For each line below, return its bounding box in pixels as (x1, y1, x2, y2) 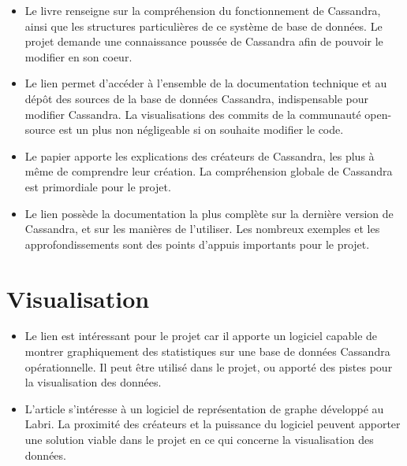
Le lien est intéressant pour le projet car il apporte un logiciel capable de (24, 327, 378, 344)
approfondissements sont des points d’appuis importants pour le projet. (24, 235, 370, 252)
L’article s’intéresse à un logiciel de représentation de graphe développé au (24, 400, 384, 416)
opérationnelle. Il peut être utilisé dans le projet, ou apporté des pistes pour (24, 358, 393, 375)
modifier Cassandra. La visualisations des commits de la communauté (24, 105, 361, 122)
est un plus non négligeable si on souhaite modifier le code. (58, 121, 344, 138)
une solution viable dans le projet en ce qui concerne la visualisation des (24, 431, 374, 447)
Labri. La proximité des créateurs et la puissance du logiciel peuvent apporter (24, 416, 401, 432)
